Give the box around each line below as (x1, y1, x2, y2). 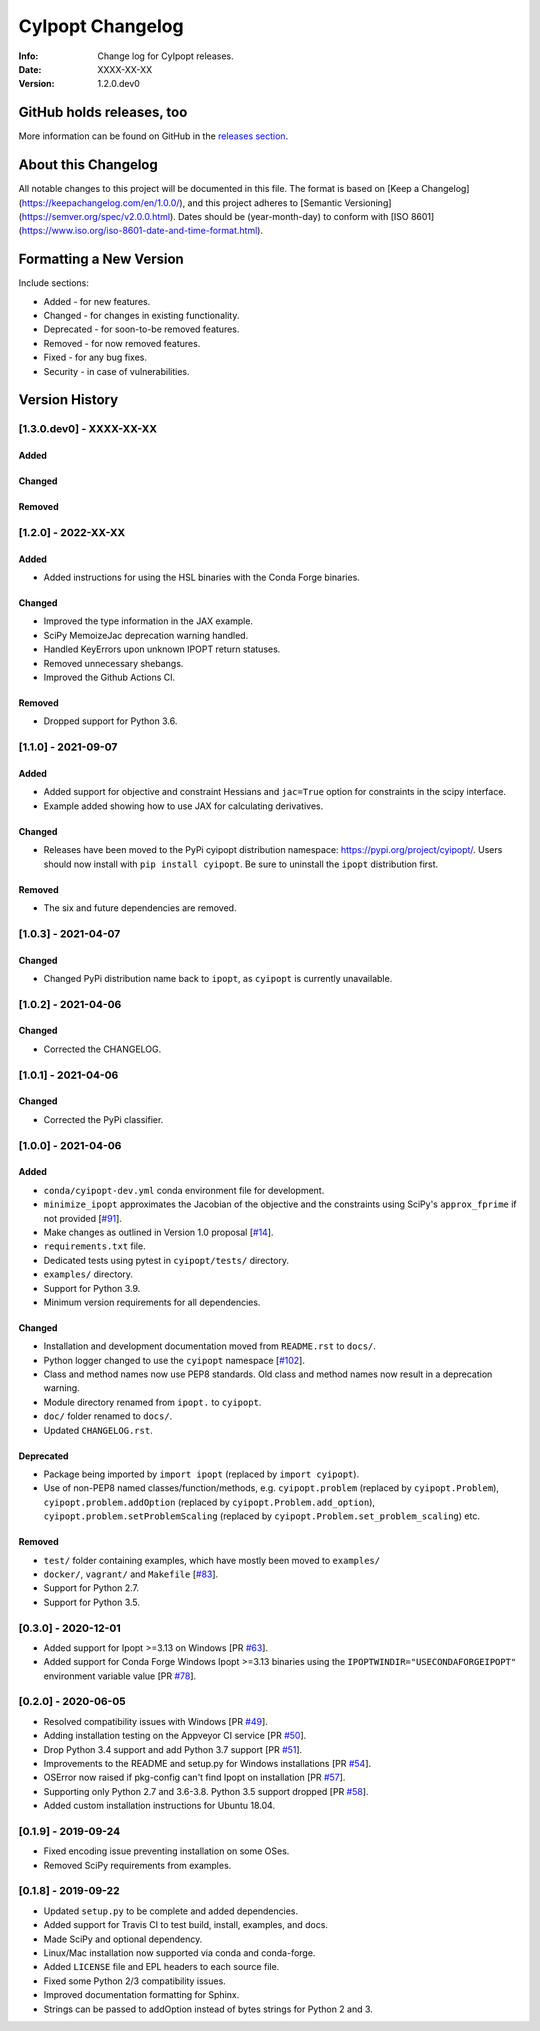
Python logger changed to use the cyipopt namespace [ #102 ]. (43, 1354, 305, 1366)
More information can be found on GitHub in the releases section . (18, 130, 289, 142)
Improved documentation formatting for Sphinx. (43, 1989, 240, 2001)
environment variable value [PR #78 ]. (43, 1670, 197, 1682)
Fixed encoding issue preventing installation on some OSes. (43, 1845, 290, 1857)
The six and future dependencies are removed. (43, 901, 237, 914)
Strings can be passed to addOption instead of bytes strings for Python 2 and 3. (43, 2003, 374, 2015)
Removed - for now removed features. (43, 337, 201, 349)
